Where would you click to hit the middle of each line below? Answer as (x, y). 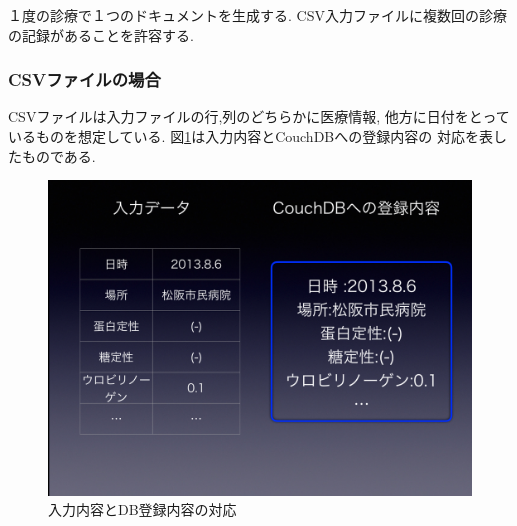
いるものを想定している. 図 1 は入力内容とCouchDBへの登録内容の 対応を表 (250, 136)
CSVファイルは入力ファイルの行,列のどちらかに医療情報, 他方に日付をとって (259, 116)
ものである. (58, 155)
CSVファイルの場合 (84, 79)
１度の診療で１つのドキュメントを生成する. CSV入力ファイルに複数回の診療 (257, 15)
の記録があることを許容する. (101, 34)
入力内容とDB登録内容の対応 (142, 509)
